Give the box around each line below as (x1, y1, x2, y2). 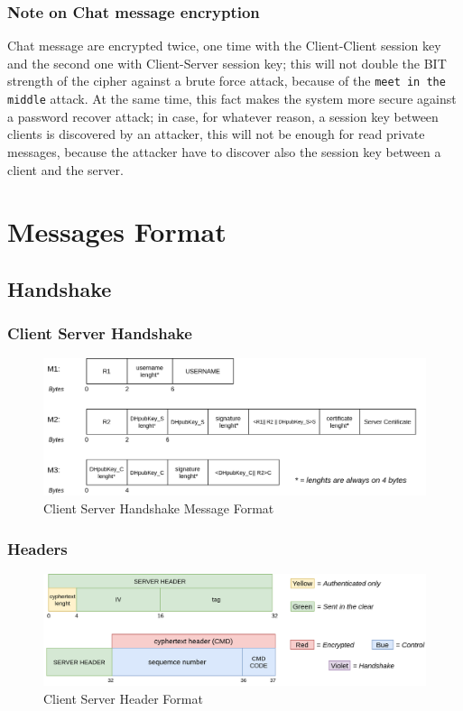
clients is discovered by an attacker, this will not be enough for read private (7, 125, 425, 143)
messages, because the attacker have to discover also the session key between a (7, 142, 441, 161)
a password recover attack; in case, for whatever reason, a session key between (7, 106, 439, 125)
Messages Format (7, 213, 227, 250)
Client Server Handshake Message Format (43, 499, 274, 518)
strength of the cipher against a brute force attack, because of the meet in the (7, 71, 446, 90)
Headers (7, 537, 68, 559)
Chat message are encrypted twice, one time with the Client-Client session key (7, 36, 441, 55)
